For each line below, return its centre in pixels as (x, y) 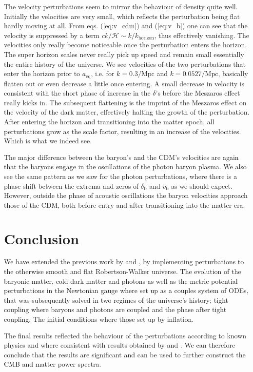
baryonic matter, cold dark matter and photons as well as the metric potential (121, 281)
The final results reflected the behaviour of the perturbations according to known (125, 335)
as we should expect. (202, 186)
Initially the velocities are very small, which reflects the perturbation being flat (122, 16)
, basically (233, 73)
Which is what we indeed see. (48, 141)
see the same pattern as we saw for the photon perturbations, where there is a (121, 176)
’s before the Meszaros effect (198, 93)
